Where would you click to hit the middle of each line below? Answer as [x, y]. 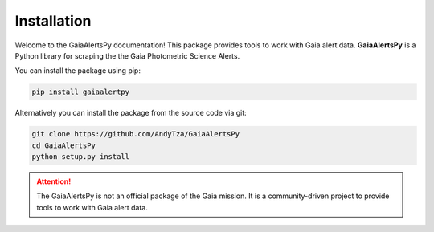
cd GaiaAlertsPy [64, 145]
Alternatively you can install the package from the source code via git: [131, 113]
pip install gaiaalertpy [81, 92]
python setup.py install [81, 157]
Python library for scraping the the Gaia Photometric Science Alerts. [127, 55]
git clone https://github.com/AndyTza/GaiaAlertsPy [136, 134]
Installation [53, 21]
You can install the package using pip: [78, 71]
